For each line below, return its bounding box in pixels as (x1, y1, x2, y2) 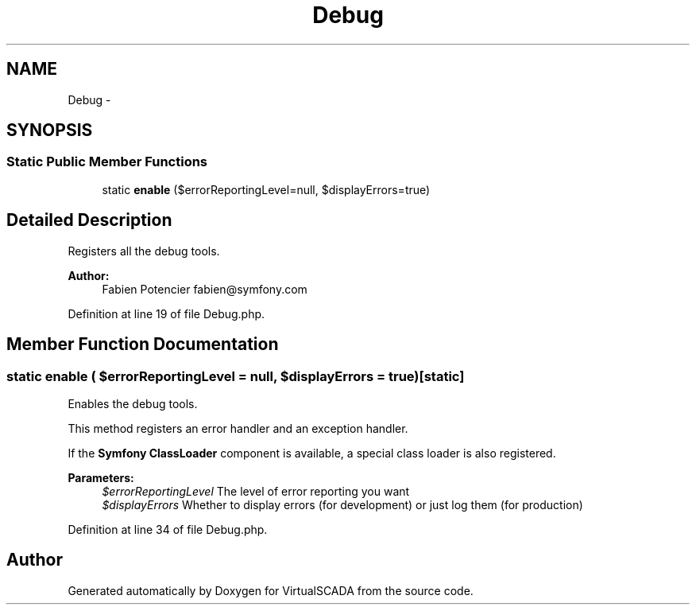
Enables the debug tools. (68, 396, 198, 411)
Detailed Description (6, 210, 172, 231)
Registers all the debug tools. (68, 243, 220, 258)
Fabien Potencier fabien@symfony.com (102, 282, 307, 296)
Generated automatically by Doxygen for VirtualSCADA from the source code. (68, 583, 474, 597)
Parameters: (68, 470, 134, 485)
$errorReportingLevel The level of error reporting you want (102, 484, 410, 498)
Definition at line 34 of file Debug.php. (68, 522, 268, 536)
